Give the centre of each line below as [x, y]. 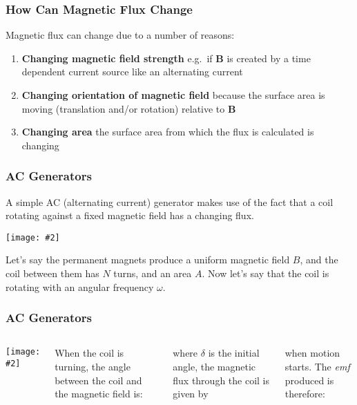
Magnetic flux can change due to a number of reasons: [120, 35]
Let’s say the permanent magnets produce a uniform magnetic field [148, 260]
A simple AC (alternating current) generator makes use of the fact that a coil [170, 201]
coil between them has [52, 273]
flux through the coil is [221, 380]
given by [191, 394]
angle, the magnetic [214, 367]
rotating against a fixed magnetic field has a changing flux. [130, 215]
